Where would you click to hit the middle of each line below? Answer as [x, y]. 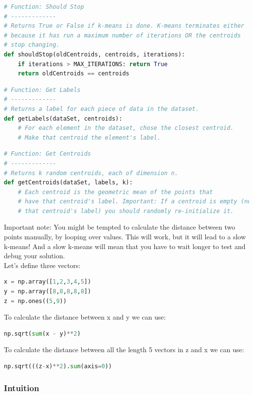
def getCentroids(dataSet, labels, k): [68, 183]
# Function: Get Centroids [47, 154]
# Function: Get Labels [42, 90]
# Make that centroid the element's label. [89, 137]
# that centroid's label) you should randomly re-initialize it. [126, 211]
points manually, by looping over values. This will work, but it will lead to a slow [125, 237]
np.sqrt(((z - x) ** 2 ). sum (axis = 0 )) [58, 366]
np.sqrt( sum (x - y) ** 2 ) [42, 333]
